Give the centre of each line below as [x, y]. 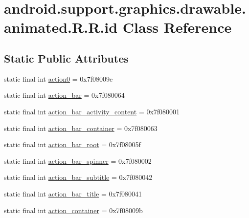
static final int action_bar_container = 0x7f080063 [81, 128]
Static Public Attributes [66, 58]
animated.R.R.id [61, 27]
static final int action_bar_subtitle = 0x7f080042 [78, 177]
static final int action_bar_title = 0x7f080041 [73, 193]
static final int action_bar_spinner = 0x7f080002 [78, 161]
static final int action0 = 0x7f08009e [58, 78]
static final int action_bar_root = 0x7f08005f [72, 144]
